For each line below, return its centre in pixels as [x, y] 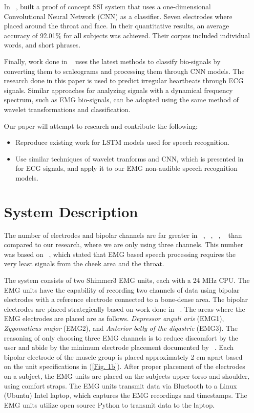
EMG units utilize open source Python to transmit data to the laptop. [109, 404]
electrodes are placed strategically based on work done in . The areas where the [125, 309]
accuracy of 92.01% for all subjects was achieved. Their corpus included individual [127, 35]
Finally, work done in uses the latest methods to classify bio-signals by [112, 61]
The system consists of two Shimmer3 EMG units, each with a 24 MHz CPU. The [127, 280]
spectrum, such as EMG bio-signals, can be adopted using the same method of [121, 100]
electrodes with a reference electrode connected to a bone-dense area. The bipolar [126, 299]
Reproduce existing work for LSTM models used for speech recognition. [122, 142]
